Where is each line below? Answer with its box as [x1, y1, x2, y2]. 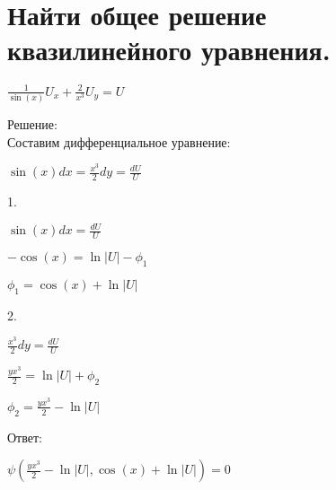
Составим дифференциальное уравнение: [7, 132, 231, 151]
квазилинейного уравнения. [7, 31, 331, 68]
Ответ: [7, 427, 42, 446]
